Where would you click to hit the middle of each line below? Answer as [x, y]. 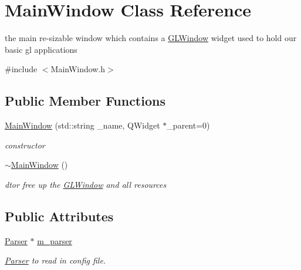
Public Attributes [59, 216]
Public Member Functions [85, 101]
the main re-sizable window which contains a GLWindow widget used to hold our [151, 38]
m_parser [55, 240]
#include [21, 69]
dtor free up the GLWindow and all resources [86, 184]
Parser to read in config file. [55, 260]
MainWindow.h [78, 69]
